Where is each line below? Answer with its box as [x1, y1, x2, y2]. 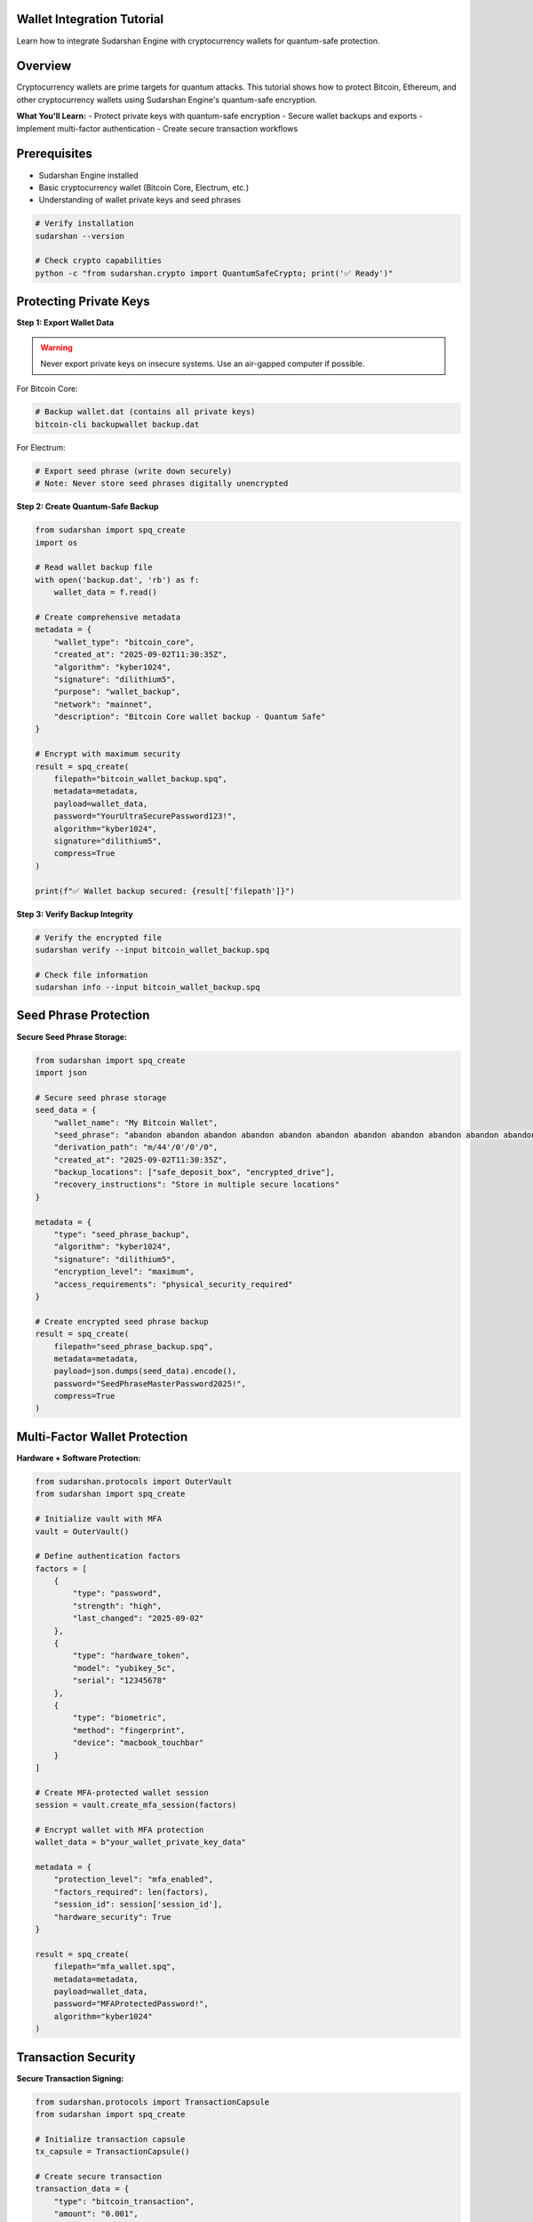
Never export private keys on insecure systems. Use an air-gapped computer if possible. [40, 358, 365, 369]
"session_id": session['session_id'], [53, 1899, 223, 1910]
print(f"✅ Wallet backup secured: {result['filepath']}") [35, 885, 295, 896]
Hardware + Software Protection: [16, 1452, 141, 1463]
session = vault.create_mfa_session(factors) [35, 1800, 237, 1810]
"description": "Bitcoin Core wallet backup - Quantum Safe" [53, 712, 326, 722]
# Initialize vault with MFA [35, 1514, 163, 1524]
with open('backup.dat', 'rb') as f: [35, 574, 200, 585]
